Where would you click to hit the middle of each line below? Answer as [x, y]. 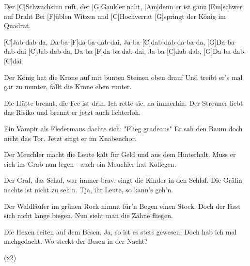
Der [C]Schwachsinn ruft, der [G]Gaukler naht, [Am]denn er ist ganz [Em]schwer [123, 6]
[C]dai [13, 60]
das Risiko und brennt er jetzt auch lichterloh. [72, 112]
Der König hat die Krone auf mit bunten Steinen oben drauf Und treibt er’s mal [123, 77]
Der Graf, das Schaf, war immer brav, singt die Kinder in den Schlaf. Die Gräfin [123, 180]
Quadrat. [17, 25]
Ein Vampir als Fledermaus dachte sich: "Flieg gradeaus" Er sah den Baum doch [123, 128]
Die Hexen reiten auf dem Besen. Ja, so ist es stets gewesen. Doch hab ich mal [120, 231]
